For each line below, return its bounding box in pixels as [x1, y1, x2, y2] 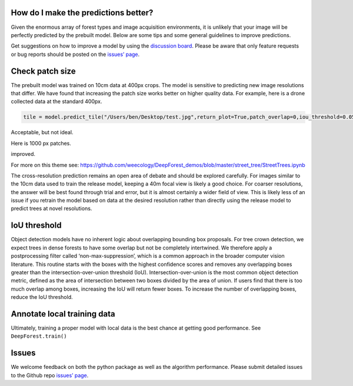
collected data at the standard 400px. [11, 98, 102, 105]
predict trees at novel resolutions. [11, 205, 92, 212]
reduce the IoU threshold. [11, 294, 73, 301]
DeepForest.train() [11, 333, 67, 340]
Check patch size [11, 66, 76, 76]
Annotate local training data [11, 309, 115, 319]
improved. [11, 151, 35, 158]
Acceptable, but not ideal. [11, 129, 74, 136]
